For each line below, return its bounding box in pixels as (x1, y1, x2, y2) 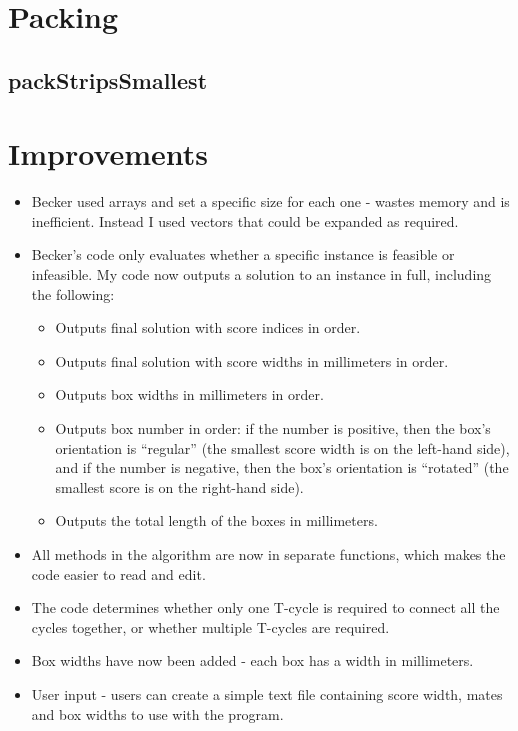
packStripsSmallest (8, 64, 208, 95)
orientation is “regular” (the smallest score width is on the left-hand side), (55, 437, 510, 458)
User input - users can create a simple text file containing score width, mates (31, 683, 503, 704)
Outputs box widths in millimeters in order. (55, 384, 324, 405)
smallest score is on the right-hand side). (55, 476, 304, 497)
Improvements (8, 133, 209, 174)
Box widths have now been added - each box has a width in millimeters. (31, 650, 474, 671)
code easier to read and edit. (31, 563, 206, 584)
